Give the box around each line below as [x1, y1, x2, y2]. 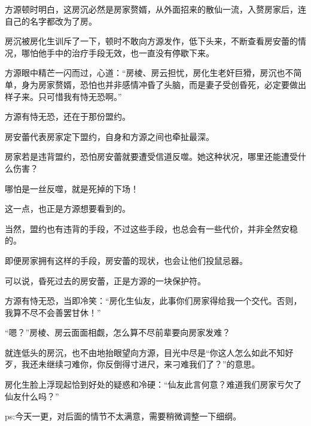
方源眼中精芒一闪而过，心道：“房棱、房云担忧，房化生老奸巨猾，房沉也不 [5, 66, 294, 79]
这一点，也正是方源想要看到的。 [5, 202, 130, 215]
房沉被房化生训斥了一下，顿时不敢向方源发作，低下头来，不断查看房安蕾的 [5, 35, 298, 47]
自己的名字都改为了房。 [5, 14, 97, 27]
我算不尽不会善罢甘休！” [5, 306, 101, 318]
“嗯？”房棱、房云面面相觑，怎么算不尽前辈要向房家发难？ [5, 326, 231, 339]
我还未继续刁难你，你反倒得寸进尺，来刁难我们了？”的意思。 [21, 358, 260, 370]
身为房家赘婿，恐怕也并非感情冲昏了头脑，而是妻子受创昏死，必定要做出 [21, 78, 306, 90]
